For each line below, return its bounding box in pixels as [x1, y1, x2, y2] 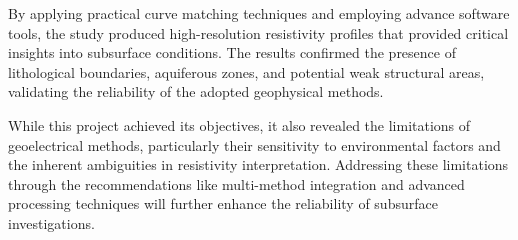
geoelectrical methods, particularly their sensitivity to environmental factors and [8, 134, 501, 155]
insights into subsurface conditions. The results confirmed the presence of [8, 42, 456, 63]
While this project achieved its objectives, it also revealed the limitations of [8, 114, 471, 135]
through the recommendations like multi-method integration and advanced [8, 173, 465, 194]
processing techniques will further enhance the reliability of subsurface [8, 193, 438, 214]
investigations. [8, 212, 95, 233]
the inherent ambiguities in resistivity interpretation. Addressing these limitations [8, 154, 509, 175]
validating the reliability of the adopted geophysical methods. [8, 81, 384, 102]
